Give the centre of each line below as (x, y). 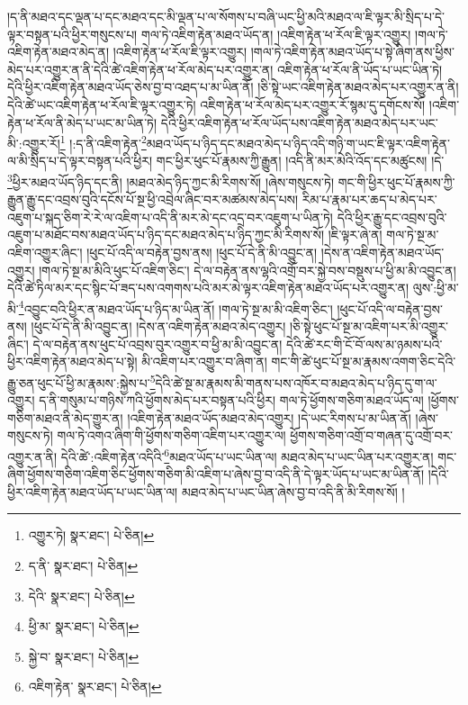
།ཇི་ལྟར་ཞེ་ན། (355, 235)
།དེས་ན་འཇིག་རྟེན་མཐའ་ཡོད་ (382, 253)
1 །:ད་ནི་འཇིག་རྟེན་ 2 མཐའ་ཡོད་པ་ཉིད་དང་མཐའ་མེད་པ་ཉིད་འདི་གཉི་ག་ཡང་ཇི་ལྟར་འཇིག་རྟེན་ (255, 142)
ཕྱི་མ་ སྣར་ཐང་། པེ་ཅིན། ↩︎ (84, 626)
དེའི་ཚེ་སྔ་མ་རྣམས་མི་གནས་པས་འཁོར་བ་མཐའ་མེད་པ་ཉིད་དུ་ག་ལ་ (296, 382)
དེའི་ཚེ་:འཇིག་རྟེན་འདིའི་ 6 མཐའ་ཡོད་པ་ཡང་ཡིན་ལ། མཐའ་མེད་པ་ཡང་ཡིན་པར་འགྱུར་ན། (247, 455)
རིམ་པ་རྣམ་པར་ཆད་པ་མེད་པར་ (369, 199)
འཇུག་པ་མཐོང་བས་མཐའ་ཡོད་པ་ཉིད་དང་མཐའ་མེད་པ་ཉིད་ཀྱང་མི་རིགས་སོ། (166, 235)
